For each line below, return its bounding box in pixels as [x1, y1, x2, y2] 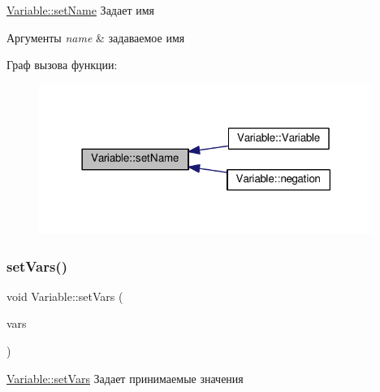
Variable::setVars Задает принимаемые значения [6, 369, 244, 386]
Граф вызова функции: [6, 56, 118, 73]
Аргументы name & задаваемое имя [6, 28, 185, 46]
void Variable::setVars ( [6, 287, 123, 304]
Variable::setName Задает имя [6, 2, 154, 18]
